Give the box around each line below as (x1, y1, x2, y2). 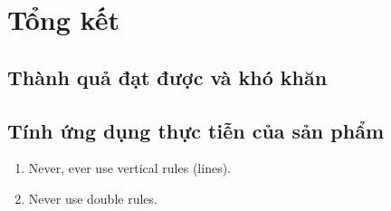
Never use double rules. (28, 188, 157, 207)
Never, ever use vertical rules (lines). (28, 158, 231, 177)
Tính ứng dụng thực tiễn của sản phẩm (7, 116, 385, 144)
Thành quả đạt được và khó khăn (7, 62, 328, 91)
